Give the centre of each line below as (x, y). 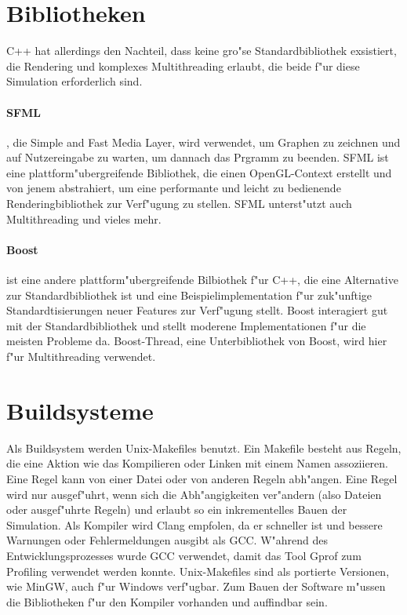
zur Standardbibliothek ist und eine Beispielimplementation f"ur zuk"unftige (189, 295)
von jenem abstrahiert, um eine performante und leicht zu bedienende (174, 188)
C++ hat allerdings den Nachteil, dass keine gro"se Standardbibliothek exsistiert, (202, 51)
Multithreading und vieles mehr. (84, 218)
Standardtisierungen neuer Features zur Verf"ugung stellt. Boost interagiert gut (197, 310)
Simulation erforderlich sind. (74, 81)
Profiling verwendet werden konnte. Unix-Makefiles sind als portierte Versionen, (198, 571)
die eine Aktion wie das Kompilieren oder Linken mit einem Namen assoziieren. (198, 463)
